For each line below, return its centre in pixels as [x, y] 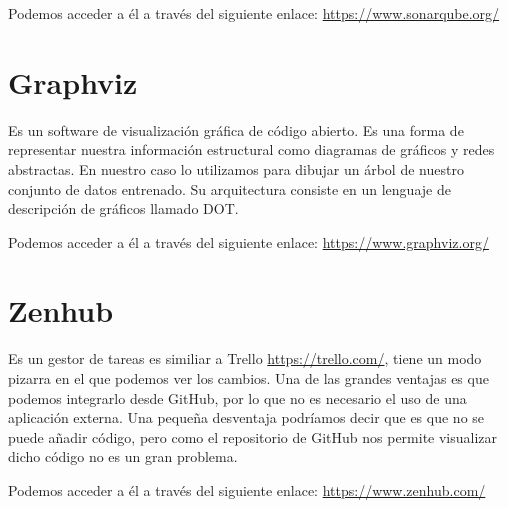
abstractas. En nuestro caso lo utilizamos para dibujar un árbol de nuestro [236, 168]
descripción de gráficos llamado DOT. [123, 208]
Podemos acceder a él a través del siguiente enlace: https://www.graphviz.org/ [248, 241]
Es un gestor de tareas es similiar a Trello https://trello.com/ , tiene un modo [245, 358]
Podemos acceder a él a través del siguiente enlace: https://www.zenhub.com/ [247, 489]
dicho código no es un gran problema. [123, 456]
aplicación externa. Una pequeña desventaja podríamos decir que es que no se [246, 417]
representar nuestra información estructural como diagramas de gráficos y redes [251, 149]
